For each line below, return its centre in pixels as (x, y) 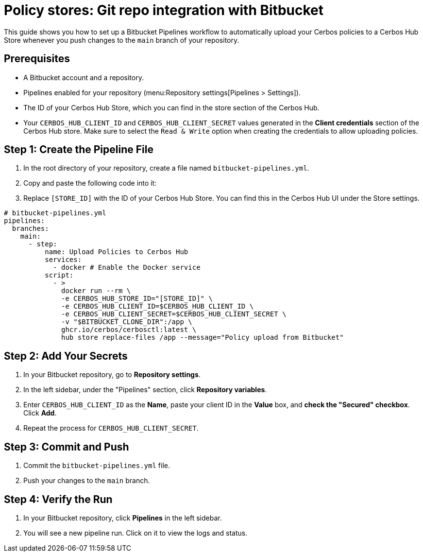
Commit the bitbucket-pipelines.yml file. (97, 466)
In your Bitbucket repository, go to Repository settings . (112, 375)
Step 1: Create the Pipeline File (79, 150)
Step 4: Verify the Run (58, 499)
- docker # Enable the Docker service (127, 268)
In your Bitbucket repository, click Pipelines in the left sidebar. (123, 518)
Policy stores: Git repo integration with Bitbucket (164, 10)
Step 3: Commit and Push (67, 447)
